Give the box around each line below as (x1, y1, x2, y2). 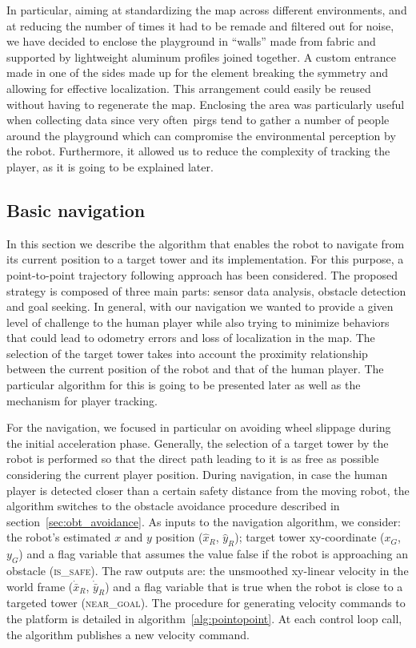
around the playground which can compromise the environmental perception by (6, 127, 396, 143)
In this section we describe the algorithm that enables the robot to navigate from (6, 235, 405, 252)
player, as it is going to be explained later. (6, 158, 214, 175)
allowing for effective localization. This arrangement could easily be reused (6, 79, 371, 96)
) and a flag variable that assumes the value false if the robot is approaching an (18, 545, 408, 562)
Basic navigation (6, 197, 146, 222)
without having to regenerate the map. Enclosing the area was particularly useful (6, 95, 405, 112)
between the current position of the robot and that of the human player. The (6, 360, 384, 377)
